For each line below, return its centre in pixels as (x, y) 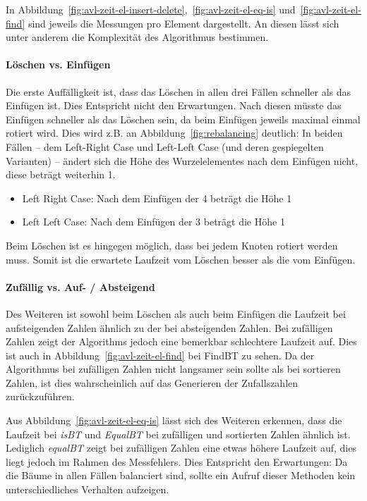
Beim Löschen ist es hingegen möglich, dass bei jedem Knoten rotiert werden (172, 245)
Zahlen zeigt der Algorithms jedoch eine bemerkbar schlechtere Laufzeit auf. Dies (181, 341)
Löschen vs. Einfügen (58, 64)
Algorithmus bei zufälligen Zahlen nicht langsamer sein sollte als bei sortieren (173, 369)
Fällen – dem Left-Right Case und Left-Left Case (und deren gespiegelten (165, 146)
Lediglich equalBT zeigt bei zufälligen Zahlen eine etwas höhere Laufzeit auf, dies (181, 448)
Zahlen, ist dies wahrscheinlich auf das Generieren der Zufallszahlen (152, 382)
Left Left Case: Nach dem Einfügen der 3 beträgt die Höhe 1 (154, 222)
